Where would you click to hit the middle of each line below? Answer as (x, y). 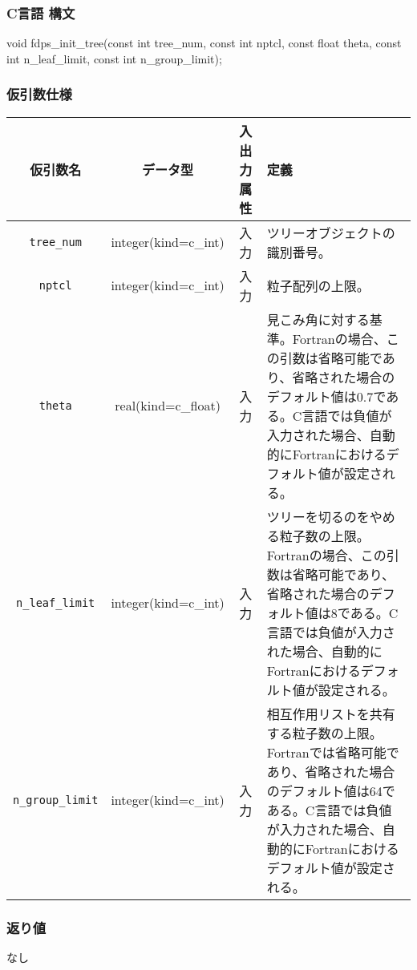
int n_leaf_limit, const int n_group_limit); (114, 58)
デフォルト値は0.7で (326, 396)
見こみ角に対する (318, 319)
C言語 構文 (41, 12)
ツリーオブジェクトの (331, 232)
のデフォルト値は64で (331, 790)
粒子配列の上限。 (318, 285)
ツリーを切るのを (318, 516)
